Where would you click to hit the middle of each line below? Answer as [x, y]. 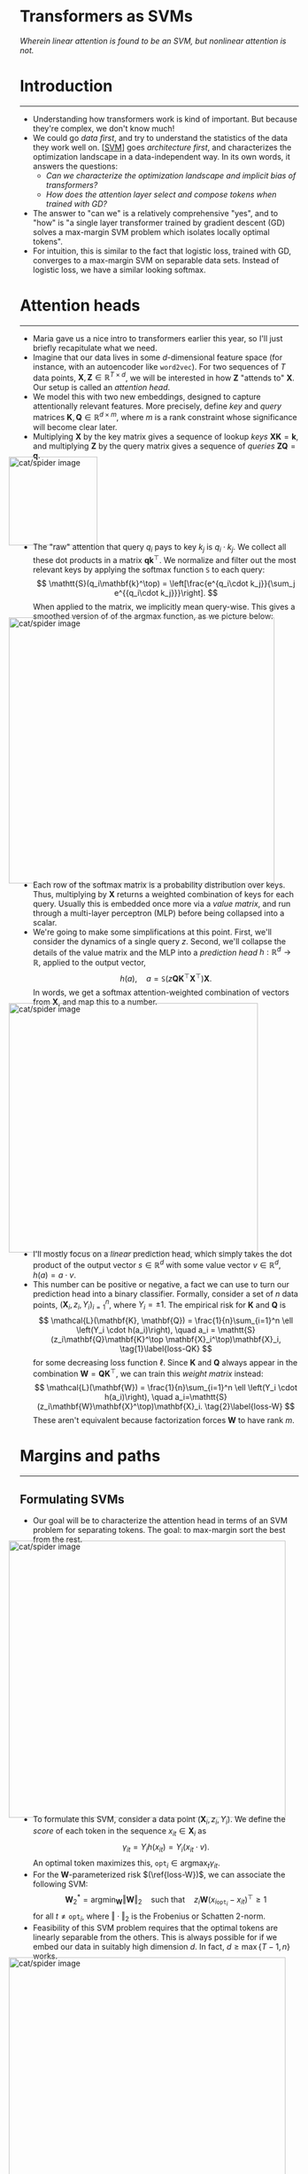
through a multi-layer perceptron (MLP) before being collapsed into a [158, 913]
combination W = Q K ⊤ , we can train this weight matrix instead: [148, 1373]
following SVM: [60, 1884]
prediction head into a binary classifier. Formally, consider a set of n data [165, 1294]
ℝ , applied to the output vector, [89, 963]
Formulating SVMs [72, 1499]
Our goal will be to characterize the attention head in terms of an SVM [160, 1521]
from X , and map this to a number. [95, 1001]
